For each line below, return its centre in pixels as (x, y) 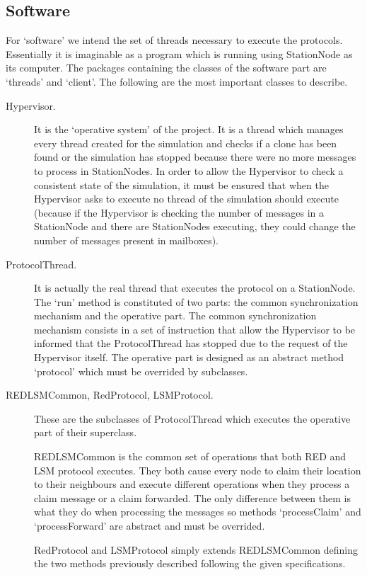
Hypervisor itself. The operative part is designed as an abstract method (189, 357)
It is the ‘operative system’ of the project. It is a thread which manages (189, 129)
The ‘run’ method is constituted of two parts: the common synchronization (196, 301)
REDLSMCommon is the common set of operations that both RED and (190, 456)
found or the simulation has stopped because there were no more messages (195, 157)
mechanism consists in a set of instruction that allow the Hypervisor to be (195, 329)
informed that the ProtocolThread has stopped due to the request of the (191, 343)
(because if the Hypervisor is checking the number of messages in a (179, 212)
